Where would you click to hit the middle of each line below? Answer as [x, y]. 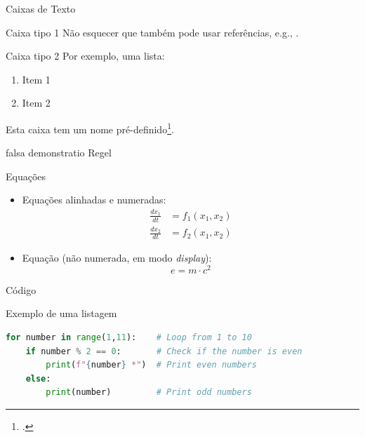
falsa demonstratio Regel [59, 153]
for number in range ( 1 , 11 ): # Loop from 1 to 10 [129, 338]
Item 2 [36, 103]
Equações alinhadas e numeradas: [94, 200]
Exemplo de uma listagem [61, 313]
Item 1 [36, 79]
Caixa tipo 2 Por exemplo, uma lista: [85, 56]
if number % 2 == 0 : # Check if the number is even [164, 351]
